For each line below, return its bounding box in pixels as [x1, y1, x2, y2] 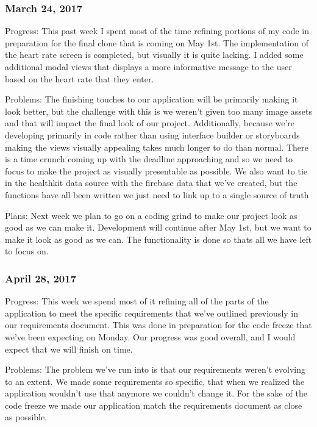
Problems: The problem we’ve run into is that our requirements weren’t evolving [5, 363, 306, 376]
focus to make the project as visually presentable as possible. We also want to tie [5, 164, 308, 177]
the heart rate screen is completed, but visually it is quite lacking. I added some [5, 48, 304, 61]
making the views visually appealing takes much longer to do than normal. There [5, 140, 308, 153]
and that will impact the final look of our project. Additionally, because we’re [5, 117, 295, 129]
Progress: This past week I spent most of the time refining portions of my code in [5, 24, 310, 37]
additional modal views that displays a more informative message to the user [5, 60, 292, 73]
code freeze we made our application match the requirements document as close [5, 398, 302, 411]
